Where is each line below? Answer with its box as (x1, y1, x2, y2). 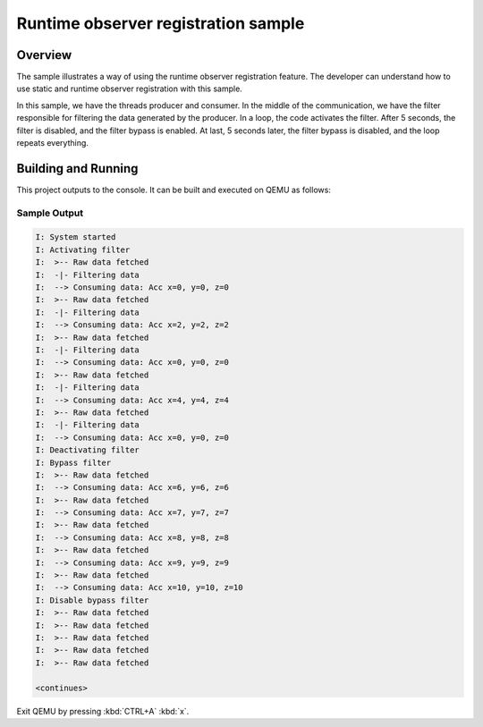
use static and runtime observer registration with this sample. (16, 83, 243, 94)
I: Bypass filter (35, 457, 112, 468)
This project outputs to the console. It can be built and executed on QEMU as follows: (16, 184, 331, 195)
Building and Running (16, 161, 139, 176)
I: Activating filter (35, 244, 131, 255)
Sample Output (16, 207, 84, 219)
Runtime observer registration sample (16, 13, 305, 33)
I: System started (35, 232, 116, 242)
